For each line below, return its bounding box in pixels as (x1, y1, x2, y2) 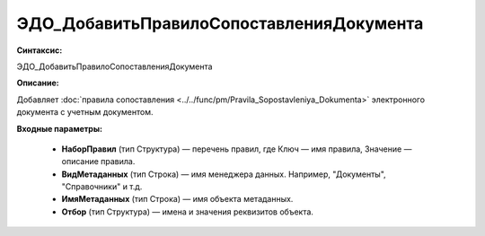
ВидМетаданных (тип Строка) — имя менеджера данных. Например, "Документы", (61, 169, 386, 179)
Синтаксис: (16, 45, 63, 56)
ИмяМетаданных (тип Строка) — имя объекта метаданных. (61, 194, 294, 205)
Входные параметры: (16, 123, 103, 134)
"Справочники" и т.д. (61, 181, 143, 192)
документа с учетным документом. (16, 107, 154, 118)
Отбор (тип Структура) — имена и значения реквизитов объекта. (61, 206, 314, 217)
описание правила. (61, 156, 136, 167)
